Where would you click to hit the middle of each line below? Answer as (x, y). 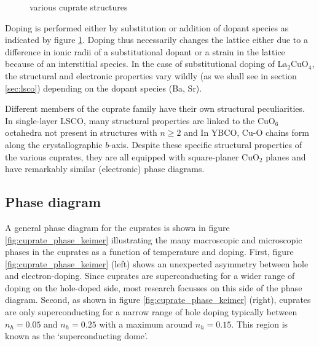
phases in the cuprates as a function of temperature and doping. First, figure (149, 252)
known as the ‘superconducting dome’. (77, 336)
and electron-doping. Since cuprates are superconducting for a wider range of (150, 276)
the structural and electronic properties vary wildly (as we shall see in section (151, 75)
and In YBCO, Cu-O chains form (246, 132)
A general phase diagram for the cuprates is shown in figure (117, 227)
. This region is (260, 324)
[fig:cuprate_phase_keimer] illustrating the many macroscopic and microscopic (154, 239)
